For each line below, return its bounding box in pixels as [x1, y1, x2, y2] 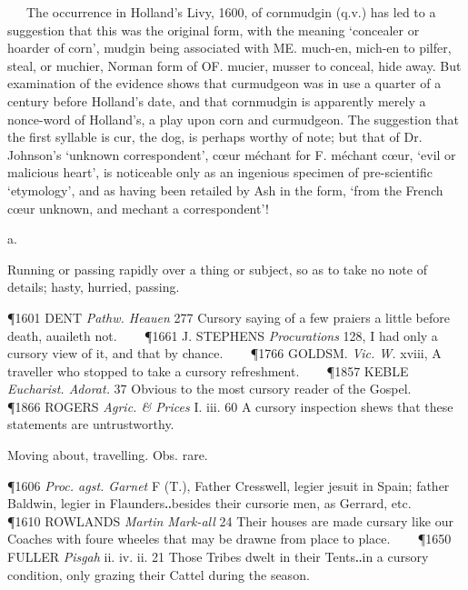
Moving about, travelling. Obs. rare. [7, 445, 208, 465]
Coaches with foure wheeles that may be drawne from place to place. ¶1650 [7, 529, 452, 548]
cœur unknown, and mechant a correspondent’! [7, 198, 270, 217]
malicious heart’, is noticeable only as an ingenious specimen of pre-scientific [7, 163, 433, 182]
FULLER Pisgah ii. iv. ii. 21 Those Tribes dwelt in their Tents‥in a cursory [7, 547, 429, 566]
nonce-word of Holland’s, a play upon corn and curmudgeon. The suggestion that [7, 109, 459, 128]
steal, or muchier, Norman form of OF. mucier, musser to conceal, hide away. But [7, 55, 462, 75]
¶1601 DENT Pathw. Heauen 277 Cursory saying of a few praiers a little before [7, 307, 450, 326]
